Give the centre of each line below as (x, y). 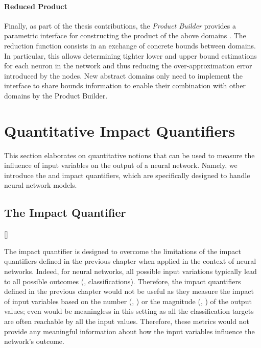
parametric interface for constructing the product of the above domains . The (125, 35)
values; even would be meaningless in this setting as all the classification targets (129, 311)
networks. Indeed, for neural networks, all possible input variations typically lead (130, 271)
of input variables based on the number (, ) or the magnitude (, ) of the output (128, 301)
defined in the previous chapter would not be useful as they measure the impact (129, 291)
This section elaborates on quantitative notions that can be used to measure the (129, 155)
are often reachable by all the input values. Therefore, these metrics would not (127, 321)
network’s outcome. (34, 341)
